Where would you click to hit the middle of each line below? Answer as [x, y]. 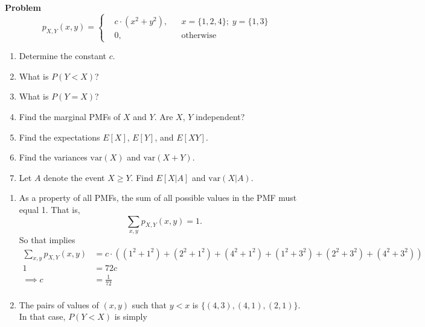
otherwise [199, 35]
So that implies [47, 239]
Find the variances [53, 157]
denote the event [74, 177]
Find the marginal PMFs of [70, 116]
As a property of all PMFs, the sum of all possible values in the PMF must [158, 198]
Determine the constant [62, 56]
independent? [220, 116]
